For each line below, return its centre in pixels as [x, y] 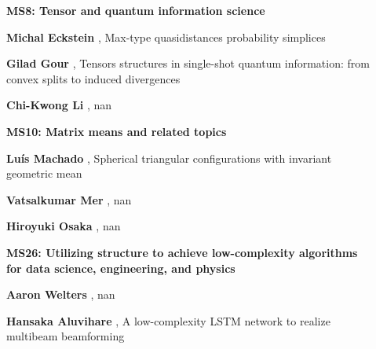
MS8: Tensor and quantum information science [136, 10]
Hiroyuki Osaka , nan [64, 226]
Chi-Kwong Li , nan [59, 105]
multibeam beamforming [66, 336]
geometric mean [44, 173]
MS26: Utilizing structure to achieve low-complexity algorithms [182, 252]
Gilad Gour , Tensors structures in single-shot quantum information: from [188, 63]
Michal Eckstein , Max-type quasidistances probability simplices [166, 37]
